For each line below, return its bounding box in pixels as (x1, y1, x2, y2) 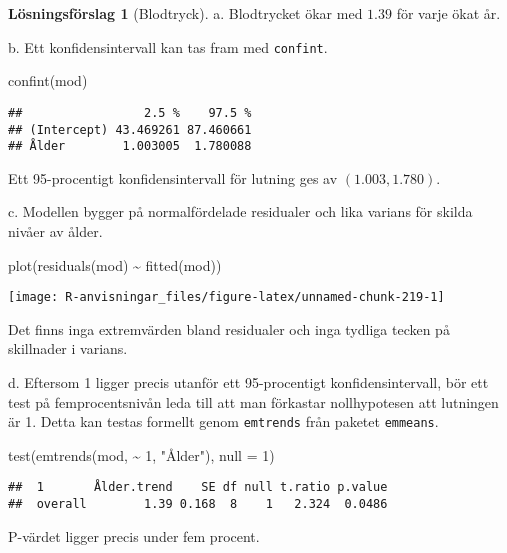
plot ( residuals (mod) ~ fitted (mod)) (8, 254, 222, 275)
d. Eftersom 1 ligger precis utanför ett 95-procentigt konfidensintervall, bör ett (8, 372, 489, 393)
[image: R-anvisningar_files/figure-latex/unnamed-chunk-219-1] (8, 290, 445, 305)
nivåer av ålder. (8, 221, 103, 241)
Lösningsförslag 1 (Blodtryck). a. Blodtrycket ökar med (8, 3, 363, 23)
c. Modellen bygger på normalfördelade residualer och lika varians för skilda (8, 201, 473, 222)
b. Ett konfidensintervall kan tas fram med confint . (8, 36, 328, 57)
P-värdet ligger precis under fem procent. (8, 525, 260, 546)
